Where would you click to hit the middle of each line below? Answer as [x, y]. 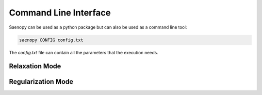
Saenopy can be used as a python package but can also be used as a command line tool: [98, 27]
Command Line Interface [60, 13]
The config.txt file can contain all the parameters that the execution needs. [84, 52]
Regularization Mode [41, 82]
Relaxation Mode [35, 66]
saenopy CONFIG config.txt [51, 40]
